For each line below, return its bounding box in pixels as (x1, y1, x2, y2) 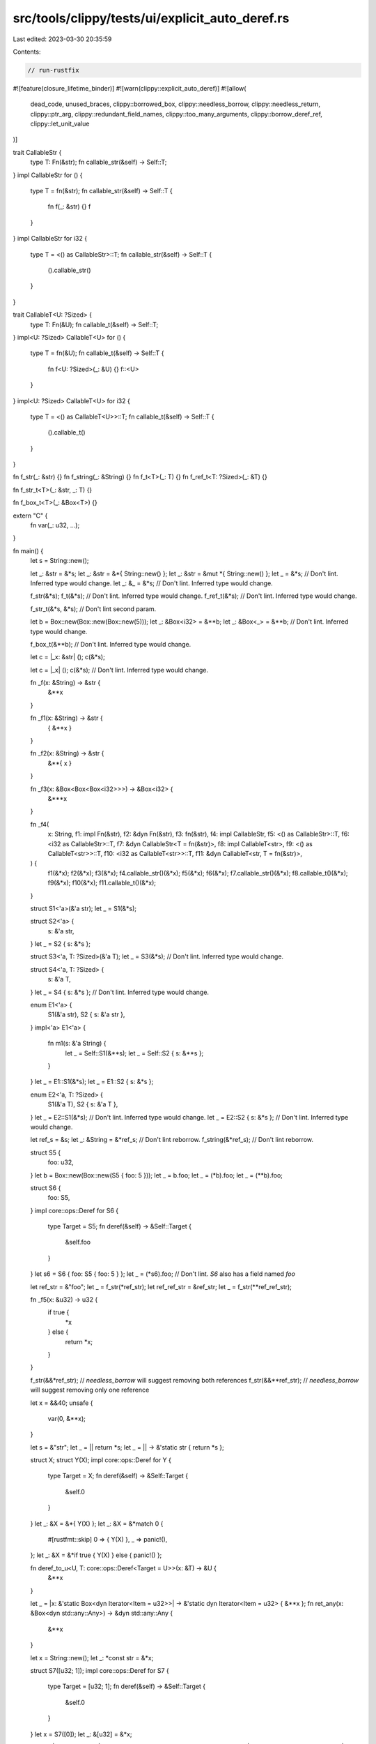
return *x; (65, 1337, 93, 1346)
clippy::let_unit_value (30, 119, 90, 128)
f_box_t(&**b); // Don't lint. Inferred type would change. (30, 640, 191, 648)
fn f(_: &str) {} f (47, 202, 91, 211)
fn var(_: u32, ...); (30, 521, 80, 529)
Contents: (13, 47, 41, 56)
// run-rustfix (27, 66, 79, 74)
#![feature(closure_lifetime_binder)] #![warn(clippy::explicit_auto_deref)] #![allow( (13, 84, 246, 92)
